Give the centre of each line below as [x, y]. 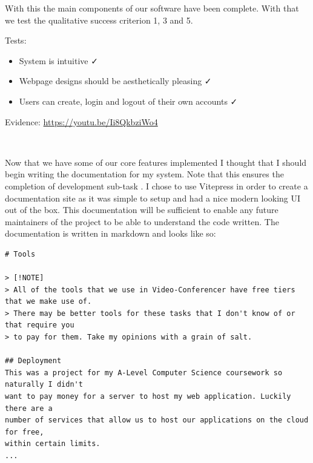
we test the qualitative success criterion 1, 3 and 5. [99, 20]
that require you [40, 325]
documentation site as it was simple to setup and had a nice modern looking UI [153, 198]
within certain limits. [53, 444]
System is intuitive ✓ [58, 60]
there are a [29, 408]
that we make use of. [48, 302]
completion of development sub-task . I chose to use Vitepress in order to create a [156, 186]
